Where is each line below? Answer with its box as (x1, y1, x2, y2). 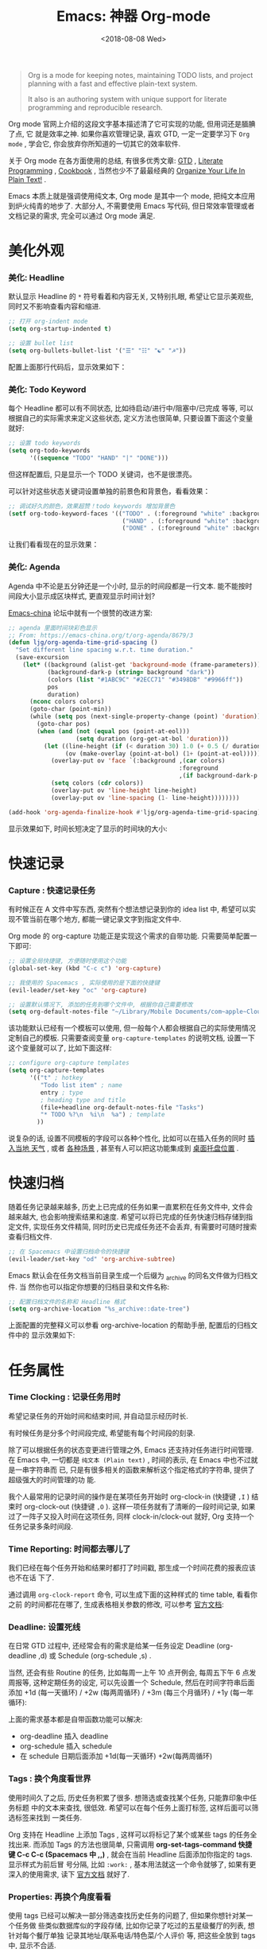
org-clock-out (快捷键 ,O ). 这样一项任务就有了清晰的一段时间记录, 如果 (23, 1501, 256, 1511)
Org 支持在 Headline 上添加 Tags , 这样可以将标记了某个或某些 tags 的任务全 (8, 1830, 257, 1839)
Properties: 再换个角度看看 (8, 1891, 112, 1902)
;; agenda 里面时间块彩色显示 (8, 623, 98, 632)
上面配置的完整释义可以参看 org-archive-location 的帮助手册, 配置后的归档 (8, 1321, 251, 1330)
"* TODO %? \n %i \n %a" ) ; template (40, 1111, 165, 1119)
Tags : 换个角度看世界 (8, 1773, 91, 1784)
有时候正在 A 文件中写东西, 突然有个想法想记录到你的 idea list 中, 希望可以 (8, 904, 250, 914)
